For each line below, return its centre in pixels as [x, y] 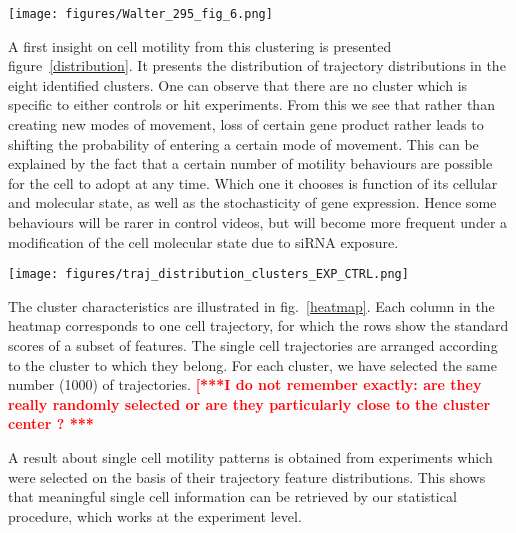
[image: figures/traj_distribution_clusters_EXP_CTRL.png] [208, 274]
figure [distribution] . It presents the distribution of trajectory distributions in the [257, 65]
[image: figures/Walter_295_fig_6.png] [140, 14]
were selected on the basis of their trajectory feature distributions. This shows [247, 476]
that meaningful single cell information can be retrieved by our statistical [232, 496]
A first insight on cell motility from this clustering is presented [200, 45]
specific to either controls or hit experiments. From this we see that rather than [251, 104]
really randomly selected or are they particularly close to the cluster [249, 403]
